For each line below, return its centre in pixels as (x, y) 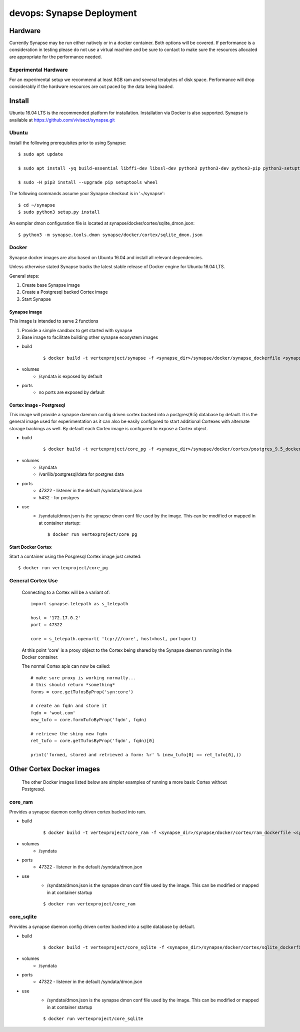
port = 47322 (46, 625)
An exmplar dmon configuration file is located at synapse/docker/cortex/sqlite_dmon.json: (102, 223)
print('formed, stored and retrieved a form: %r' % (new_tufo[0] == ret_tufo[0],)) (136, 755)
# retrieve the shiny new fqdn (69, 734)
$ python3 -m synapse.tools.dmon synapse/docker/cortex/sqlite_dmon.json (110, 235)
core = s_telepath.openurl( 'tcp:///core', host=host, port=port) (114, 639)
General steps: (24, 276)
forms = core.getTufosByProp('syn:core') (82, 692)
